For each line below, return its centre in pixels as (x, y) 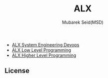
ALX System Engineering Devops (46, 44)
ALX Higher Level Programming (44, 55)
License (17, 71)
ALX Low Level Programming (41, 50)
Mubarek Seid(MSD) (83, 22)
